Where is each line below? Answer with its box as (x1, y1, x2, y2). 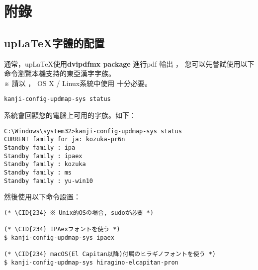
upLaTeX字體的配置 (4, 35, 105, 50)
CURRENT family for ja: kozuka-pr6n (4, 136, 125, 143)
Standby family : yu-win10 (4, 177, 93, 184)
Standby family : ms (4, 169, 72, 176)
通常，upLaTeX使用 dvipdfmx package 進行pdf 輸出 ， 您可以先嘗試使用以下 (4, 58, 255, 69)
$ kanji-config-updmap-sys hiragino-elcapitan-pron (4, 259, 178, 266)
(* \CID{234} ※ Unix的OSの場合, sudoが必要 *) (4, 209, 154, 216)
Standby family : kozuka (4, 161, 86, 168)
